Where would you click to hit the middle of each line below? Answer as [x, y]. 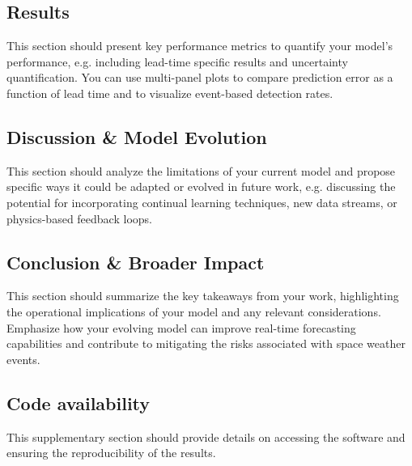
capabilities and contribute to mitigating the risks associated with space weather [206, 343]
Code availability [79, 402]
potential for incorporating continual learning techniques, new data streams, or [202, 202]
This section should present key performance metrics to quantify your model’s [200, 46]
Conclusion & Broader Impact [136, 262]
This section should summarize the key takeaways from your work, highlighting [203, 296]
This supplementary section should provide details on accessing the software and [206, 436]
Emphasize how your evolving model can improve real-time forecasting [181, 327]
